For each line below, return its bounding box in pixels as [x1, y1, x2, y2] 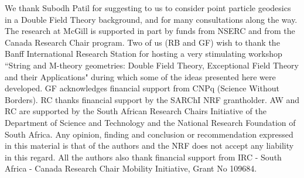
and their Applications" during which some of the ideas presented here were [5, 70, 276, 83]
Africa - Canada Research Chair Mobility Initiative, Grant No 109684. [5, 162, 257, 174]
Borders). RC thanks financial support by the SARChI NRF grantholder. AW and [5, 93, 300, 105]
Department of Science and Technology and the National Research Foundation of [5, 116, 296, 128]
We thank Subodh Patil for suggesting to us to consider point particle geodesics [5, 2, 291, 13]
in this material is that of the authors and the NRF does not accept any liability [5, 139, 294, 152]
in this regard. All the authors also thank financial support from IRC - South [5, 150, 282, 163]
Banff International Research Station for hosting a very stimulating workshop [5, 47, 282, 60]
